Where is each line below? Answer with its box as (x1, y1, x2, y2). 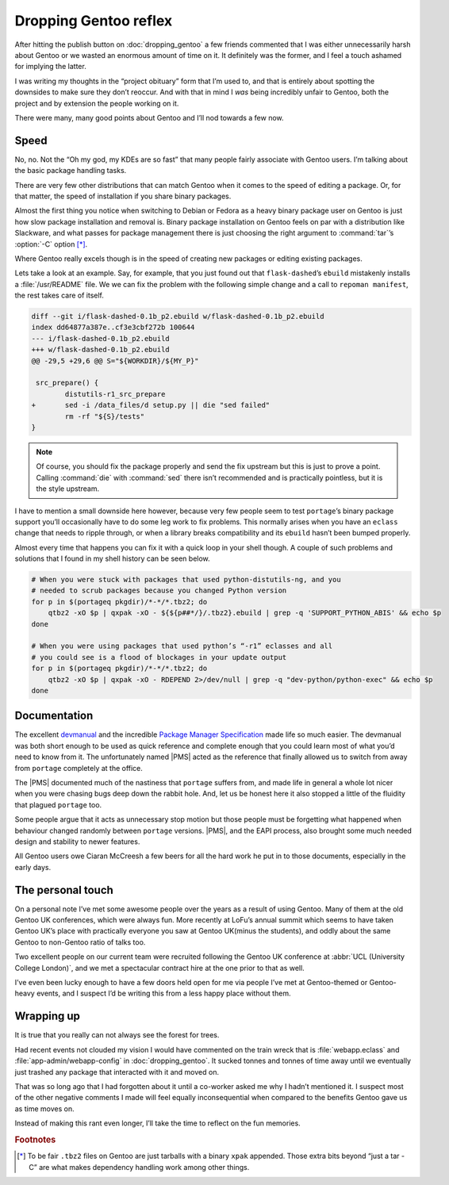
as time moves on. (14, 1103, 75, 1114)
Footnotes (14, 1134, 56, 1145)
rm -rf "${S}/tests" (64, 412, 145, 420)
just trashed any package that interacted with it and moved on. (14, 1067, 220, 1076)
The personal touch (14, 883, 114, 896)
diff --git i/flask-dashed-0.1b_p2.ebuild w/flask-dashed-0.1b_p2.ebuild (31, 312, 324, 321)
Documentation (14, 709, 94, 723)
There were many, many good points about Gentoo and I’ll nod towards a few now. (14, 113, 285, 122)
